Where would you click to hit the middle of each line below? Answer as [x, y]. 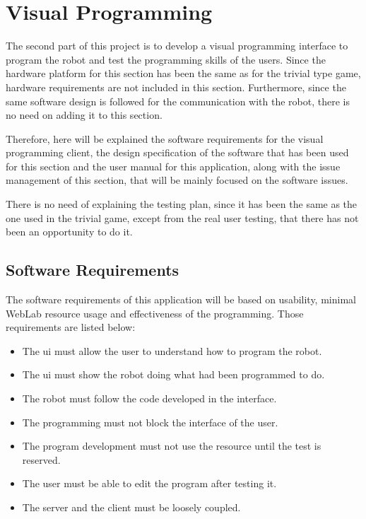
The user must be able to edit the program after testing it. [149, 483]
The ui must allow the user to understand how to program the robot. [172, 350]
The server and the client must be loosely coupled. [131, 507]
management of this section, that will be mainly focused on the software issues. [177, 180]
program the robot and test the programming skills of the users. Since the [166, 59]
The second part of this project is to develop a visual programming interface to [177, 46]
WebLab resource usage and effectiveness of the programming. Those [155, 313]
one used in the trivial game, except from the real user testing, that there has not [182, 217]
